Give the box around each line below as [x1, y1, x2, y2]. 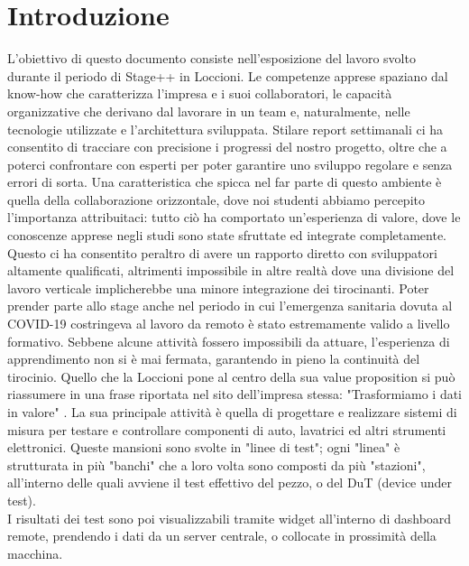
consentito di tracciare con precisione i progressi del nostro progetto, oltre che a [7, 137, 447, 156]
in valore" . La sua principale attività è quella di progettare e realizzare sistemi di [7, 403, 457, 421]
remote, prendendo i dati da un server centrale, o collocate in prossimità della [7, 526, 437, 545]
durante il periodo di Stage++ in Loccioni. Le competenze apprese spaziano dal [7, 66, 448, 85]
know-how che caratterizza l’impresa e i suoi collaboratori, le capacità [7, 84, 392, 103]
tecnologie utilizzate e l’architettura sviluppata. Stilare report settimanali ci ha [7, 119, 443, 138]
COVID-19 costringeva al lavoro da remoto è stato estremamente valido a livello [7, 314, 450, 333]
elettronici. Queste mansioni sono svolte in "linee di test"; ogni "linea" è [7, 438, 400, 457]
